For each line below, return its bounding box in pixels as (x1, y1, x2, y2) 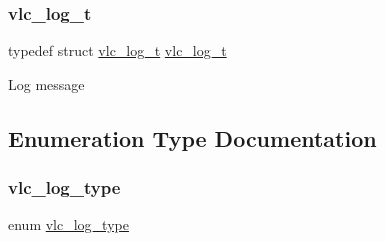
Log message (8, 73, 85, 94)
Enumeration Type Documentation (8, 122, 377, 153)
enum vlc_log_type (8, 214, 129, 235)
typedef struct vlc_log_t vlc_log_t (8, 40, 227, 61)
